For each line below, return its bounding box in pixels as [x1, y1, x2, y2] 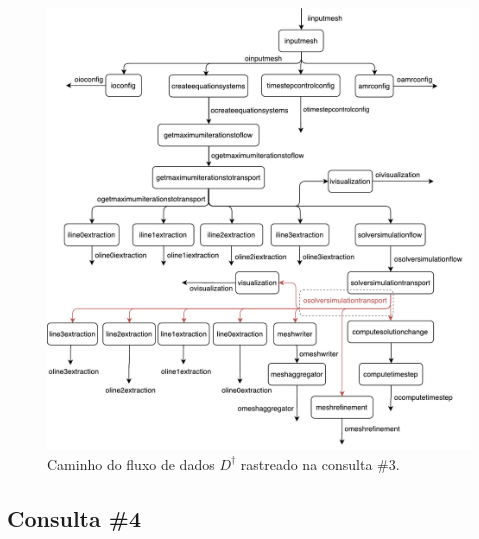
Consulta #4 [7, 502, 141, 533]
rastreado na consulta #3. [240, 453, 400, 474]
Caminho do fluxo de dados [47, 453, 215, 474]
